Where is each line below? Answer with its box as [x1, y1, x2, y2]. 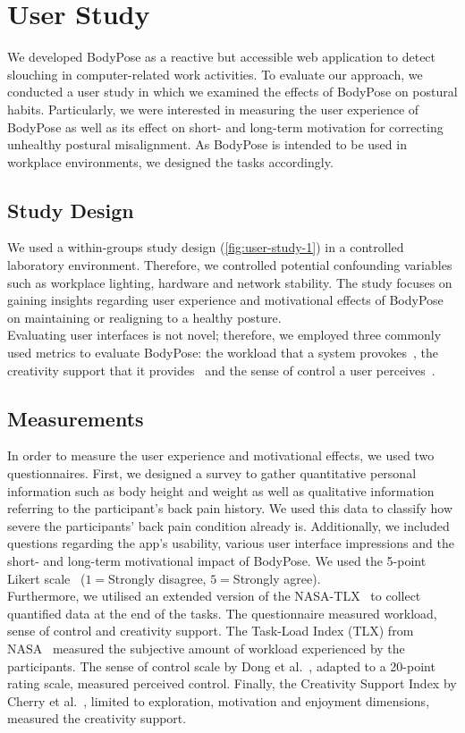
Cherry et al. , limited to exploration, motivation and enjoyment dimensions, [7, 691, 430, 710]
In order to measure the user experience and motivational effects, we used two [7, 446, 435, 465]
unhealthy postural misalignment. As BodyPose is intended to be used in [7, 135, 407, 154]
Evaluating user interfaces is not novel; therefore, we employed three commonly [7, 325, 442, 344]
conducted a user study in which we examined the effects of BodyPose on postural [7, 82, 458, 101]
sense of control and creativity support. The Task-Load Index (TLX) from [7, 621, 414, 640]
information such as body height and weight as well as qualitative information [7, 481, 435, 500]
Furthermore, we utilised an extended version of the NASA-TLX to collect [7, 586, 421, 605]
